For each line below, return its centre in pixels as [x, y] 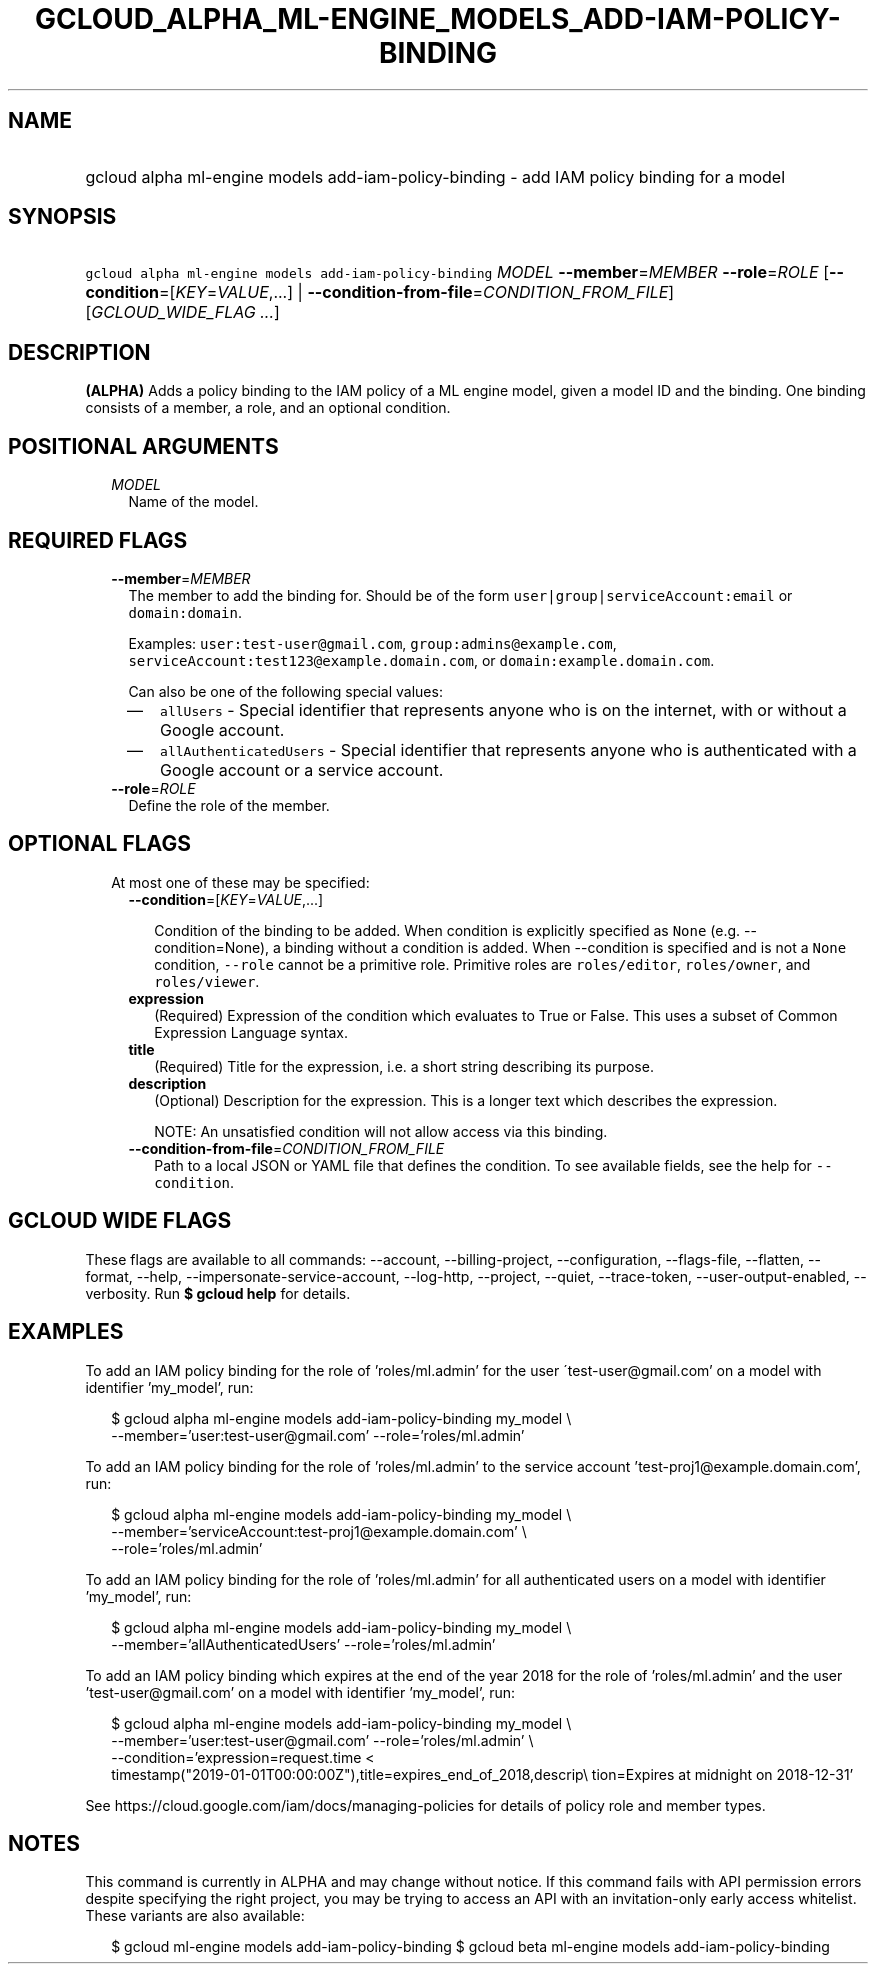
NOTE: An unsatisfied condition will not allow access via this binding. [381, 1131]
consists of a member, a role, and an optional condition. [268, 408]
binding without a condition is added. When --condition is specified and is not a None [565, 947]
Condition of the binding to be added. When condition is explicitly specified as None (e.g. [447, 930]
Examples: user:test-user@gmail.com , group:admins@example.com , [372, 643]
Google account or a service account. [302, 769]
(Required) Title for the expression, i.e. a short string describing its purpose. [404, 1066]
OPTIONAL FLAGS [99, 844]
